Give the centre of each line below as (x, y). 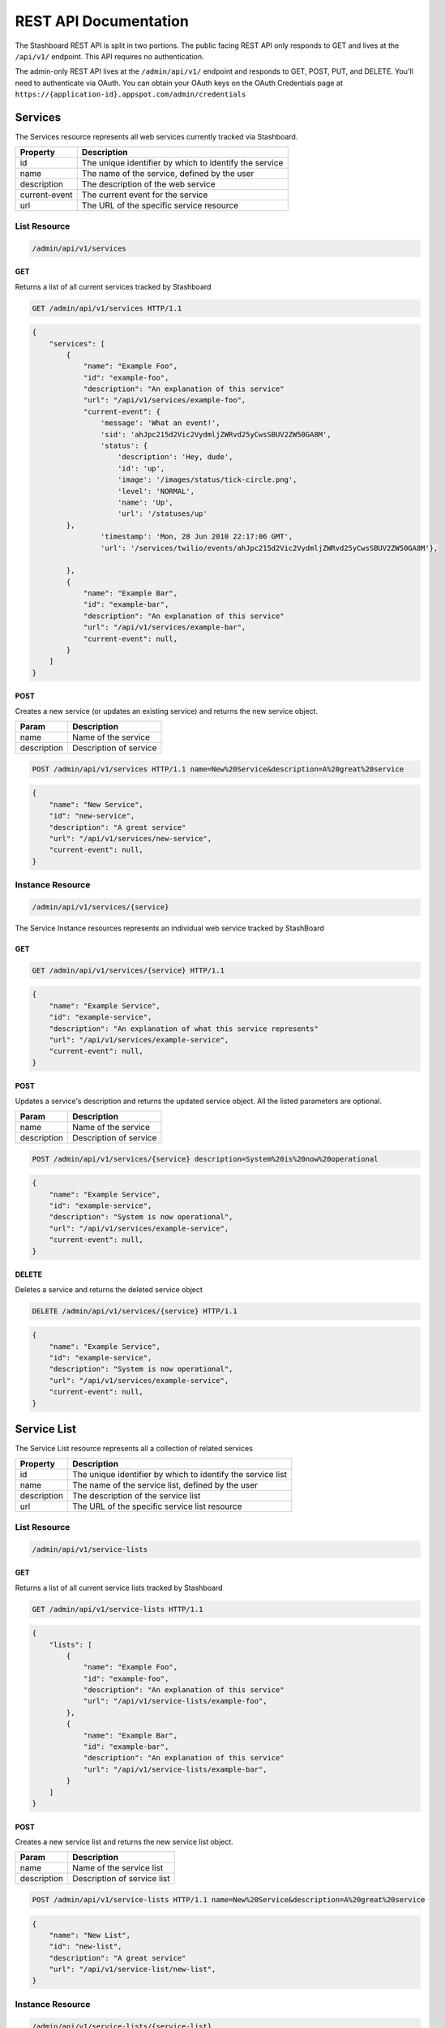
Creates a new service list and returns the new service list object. (124, 1841)
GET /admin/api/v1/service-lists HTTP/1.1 (118, 1609)
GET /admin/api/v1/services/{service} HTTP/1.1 (128, 970)
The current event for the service (145, 195)
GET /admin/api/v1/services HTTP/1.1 (107, 308)
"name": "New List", (90, 1935)
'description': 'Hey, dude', (175, 457)
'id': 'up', (141, 468)
